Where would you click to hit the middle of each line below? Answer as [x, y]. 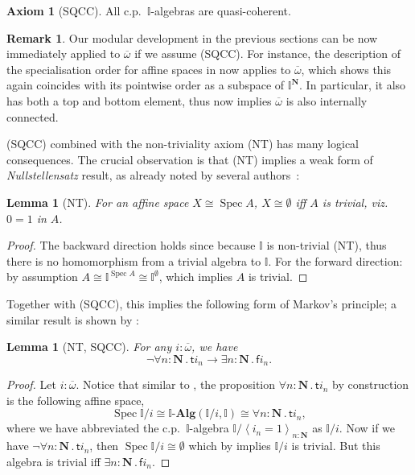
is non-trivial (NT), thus [327, 245]
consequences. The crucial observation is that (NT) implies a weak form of [190, 159]
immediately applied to [64, 54]
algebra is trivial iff [53, 461]
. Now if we [367, 428]
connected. [33, 116]
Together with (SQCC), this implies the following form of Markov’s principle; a [201, 303]
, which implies [196, 277]
